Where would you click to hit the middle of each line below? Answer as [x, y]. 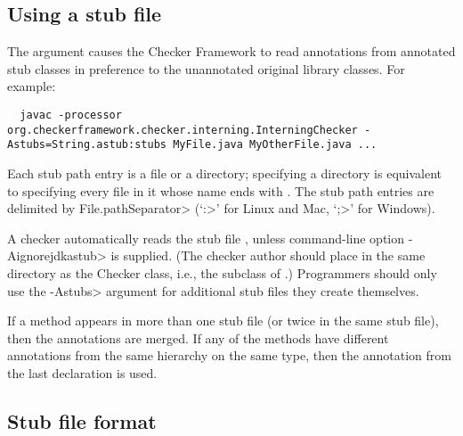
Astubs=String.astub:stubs [87, 145]
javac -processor [71, 115]
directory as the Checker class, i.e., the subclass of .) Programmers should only [222, 272]
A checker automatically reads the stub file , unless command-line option [206, 238]
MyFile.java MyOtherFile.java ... [275, 145]
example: [32, 86]
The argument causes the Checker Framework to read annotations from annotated [231, 51]
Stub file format [82, 420]
